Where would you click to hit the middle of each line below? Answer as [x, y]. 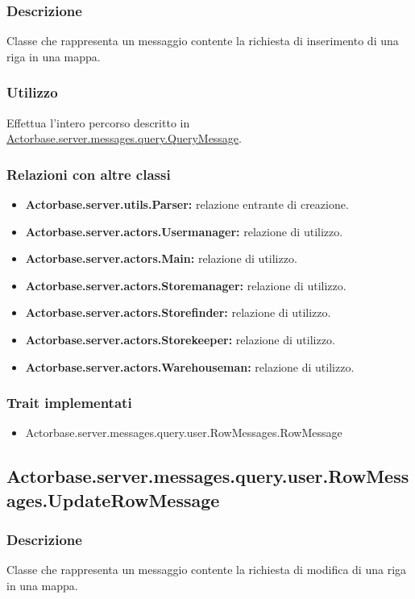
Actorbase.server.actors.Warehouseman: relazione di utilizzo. [190, 366]
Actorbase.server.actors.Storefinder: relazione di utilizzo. [178, 312]
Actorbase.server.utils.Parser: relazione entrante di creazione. [187, 204]
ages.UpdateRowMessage [113, 499]
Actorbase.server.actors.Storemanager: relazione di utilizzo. [186, 285]
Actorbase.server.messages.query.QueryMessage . [124, 138]
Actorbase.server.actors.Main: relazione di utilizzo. [161, 258]
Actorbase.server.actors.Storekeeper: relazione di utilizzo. [180, 339]
